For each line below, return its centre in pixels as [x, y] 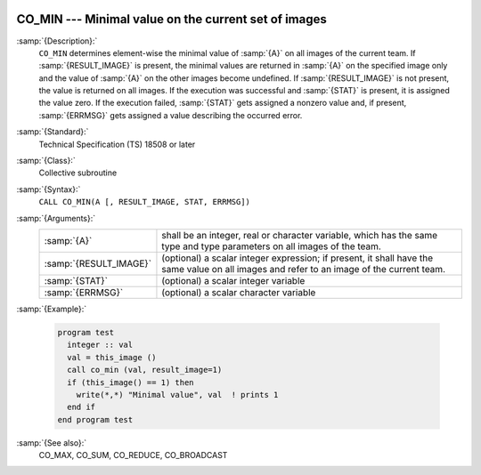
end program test [95, 419]
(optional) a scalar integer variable [233, 280]
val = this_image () [112, 357]
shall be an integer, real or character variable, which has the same [300, 235]
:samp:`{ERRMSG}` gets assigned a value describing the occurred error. [171, 115]
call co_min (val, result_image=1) [145, 370]
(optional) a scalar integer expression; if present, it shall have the [298, 258]
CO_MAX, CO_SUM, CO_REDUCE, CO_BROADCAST [133, 455]
